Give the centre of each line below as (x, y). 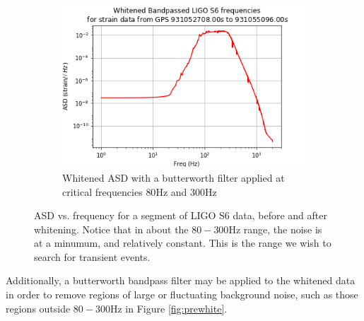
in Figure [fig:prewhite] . (176, 308)
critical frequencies (102, 191)
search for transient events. (92, 256)
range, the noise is (283, 229)
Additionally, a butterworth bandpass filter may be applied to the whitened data (181, 280)
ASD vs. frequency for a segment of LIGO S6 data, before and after (181, 215)
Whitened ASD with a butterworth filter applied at (174, 177)
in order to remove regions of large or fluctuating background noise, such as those (182, 294)
